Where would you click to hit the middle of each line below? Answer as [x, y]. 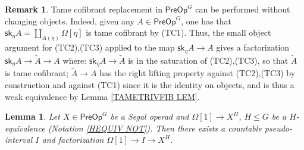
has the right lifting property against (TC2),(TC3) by [198, 73]
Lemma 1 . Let [32, 116]
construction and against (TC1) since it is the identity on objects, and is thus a [150, 84]
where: [75, 60]
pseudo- [278, 128]
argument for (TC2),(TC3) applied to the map [90, 47]
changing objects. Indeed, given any [70, 21]
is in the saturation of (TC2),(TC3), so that [208, 60]
